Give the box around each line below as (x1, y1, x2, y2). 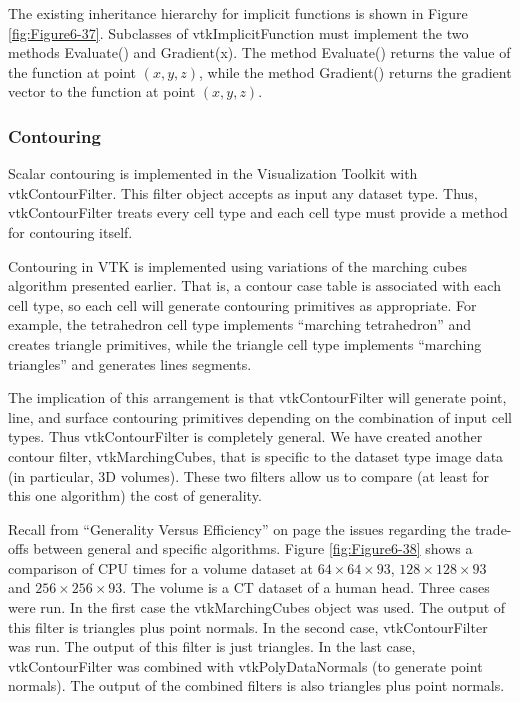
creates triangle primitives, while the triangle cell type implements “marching (8, 333, 482, 354)
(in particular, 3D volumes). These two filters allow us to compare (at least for (8, 465, 490, 486)
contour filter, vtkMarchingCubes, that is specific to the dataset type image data (8, 445, 504, 466)
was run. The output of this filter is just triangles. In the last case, (8, 636, 416, 657)
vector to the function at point (8, 81, 196, 102)
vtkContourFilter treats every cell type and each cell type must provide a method (8, 202, 508, 223)
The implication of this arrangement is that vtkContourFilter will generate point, (8, 387, 507, 408)
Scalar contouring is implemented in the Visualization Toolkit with (8, 163, 418, 184)
